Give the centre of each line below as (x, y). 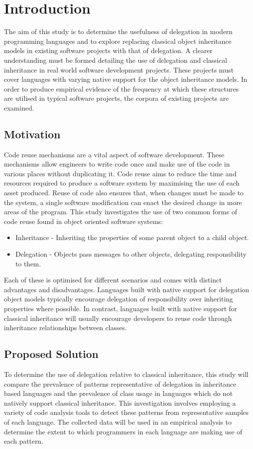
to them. (28, 263)
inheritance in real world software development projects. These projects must (119, 69)
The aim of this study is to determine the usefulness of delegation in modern (118, 31)
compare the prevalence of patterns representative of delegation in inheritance (120, 384)
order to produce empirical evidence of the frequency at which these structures (121, 88)
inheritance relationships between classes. (66, 327)
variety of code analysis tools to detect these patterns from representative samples (126, 412)
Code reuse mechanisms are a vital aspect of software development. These (114, 154)
